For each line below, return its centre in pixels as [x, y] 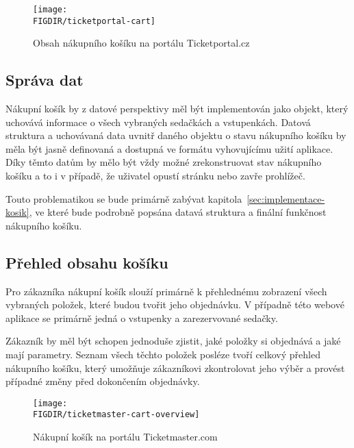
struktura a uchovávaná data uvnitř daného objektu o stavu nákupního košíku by [176, 135]
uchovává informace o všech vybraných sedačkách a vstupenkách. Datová [158, 122]
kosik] [17, 212]
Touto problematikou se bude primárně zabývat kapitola [124, 198]
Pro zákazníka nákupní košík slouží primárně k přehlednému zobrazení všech [166, 291]
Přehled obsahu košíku [87, 262]
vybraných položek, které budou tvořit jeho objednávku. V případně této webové [175, 304]
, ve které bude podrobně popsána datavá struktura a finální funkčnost [178, 212]
